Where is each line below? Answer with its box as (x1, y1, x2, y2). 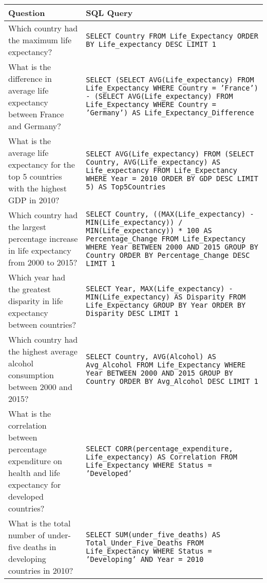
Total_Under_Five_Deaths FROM (86, 538, 204, 547)
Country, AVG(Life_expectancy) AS (86, 158, 221, 166)
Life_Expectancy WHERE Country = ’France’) (86, 84, 258, 92)
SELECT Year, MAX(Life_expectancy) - (86, 284, 233, 293)
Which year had (8, 271, 66, 283)
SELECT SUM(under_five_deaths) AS (86, 530, 221, 539)
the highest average (8, 345, 78, 357)
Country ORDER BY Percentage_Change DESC (86, 251, 250, 259)
